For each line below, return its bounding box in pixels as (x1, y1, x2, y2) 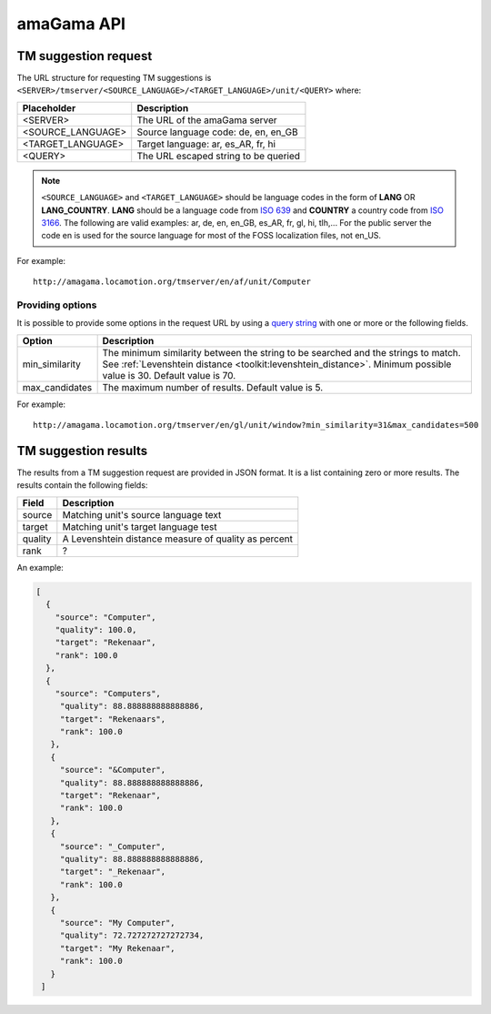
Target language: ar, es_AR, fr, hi (136, 137, 276, 150)
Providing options (16, 299, 97, 311)
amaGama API (16, 14, 126, 34)
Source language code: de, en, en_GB (136, 126, 299, 138)
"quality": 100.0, (55, 624, 137, 634)
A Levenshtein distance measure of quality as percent (62, 532, 293, 545)
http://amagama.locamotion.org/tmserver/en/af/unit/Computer (33, 277, 311, 287)
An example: (16, 562, 64, 573)
